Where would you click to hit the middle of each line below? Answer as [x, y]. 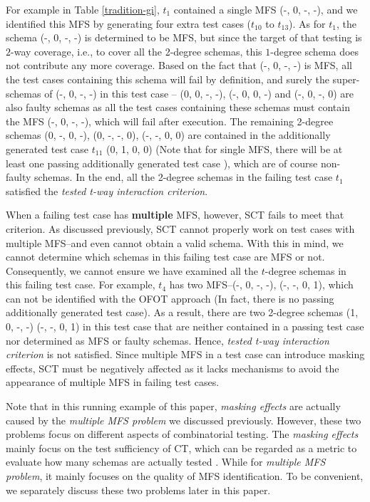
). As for [307, 23]
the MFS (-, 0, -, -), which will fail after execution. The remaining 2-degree [170, 121]
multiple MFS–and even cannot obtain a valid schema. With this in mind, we [175, 242]
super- [346, 79]
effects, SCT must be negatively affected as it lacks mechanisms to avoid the [173, 368]
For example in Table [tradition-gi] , [83, 9]
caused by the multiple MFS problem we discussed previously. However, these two [184, 420]
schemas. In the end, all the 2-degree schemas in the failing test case [184, 177]
